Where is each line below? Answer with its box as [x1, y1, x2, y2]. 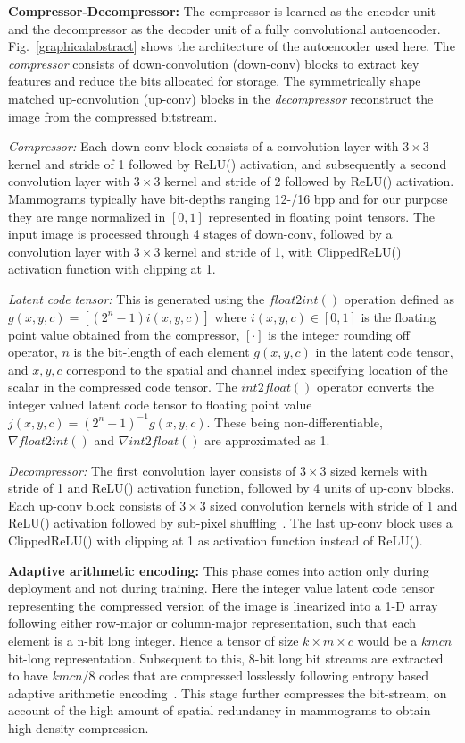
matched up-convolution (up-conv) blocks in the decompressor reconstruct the [8, 89, 434, 107]
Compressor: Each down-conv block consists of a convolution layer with [8, 137, 399, 156]
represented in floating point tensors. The [208, 207, 436, 225]
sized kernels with [330, 460, 428, 479]
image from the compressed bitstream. [8, 106, 218, 125]
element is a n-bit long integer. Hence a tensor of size [8, 630, 299, 649]
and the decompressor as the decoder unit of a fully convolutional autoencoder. [8, 19, 441, 38]
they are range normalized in [8, 207, 166, 225]
